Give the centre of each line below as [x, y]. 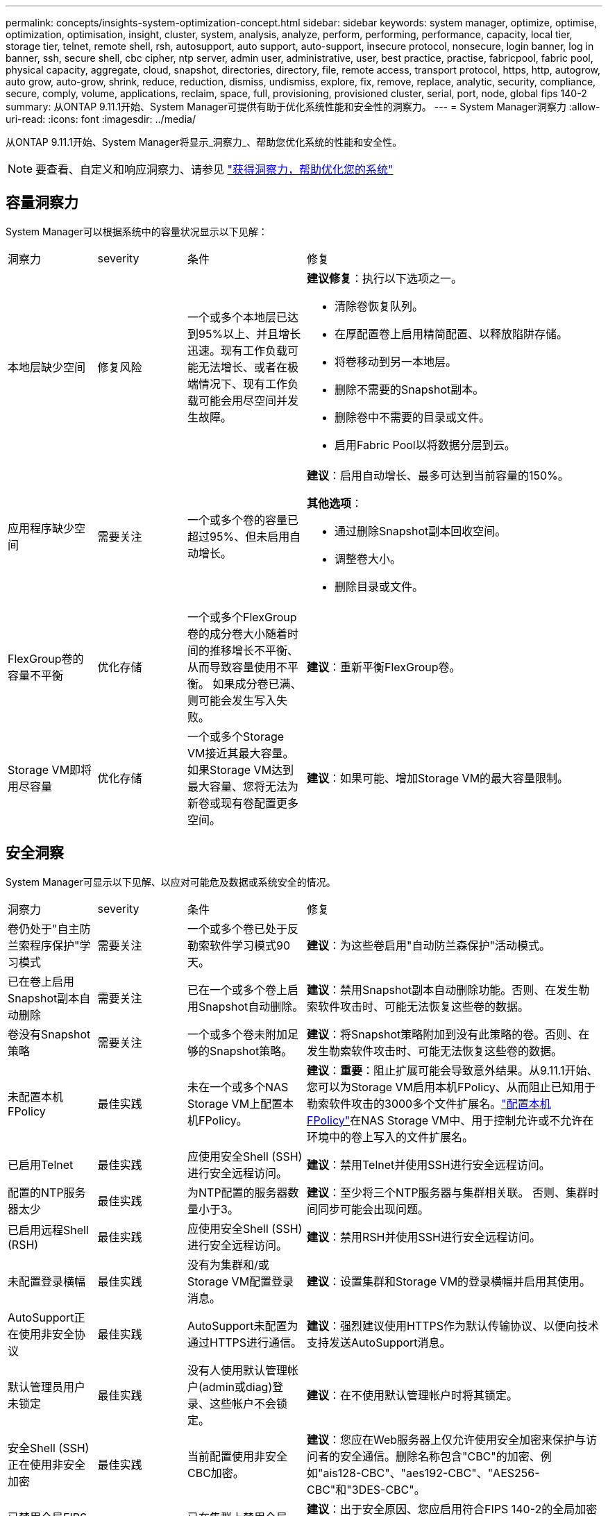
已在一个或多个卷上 [238, 989]
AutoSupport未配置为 [243, 1325]
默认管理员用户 [47, 1387]
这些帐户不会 [243, 1403]
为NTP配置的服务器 [238, 1192]
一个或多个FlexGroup [242, 617]
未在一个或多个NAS [238, 1087]
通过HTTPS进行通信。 [245, 1342]
